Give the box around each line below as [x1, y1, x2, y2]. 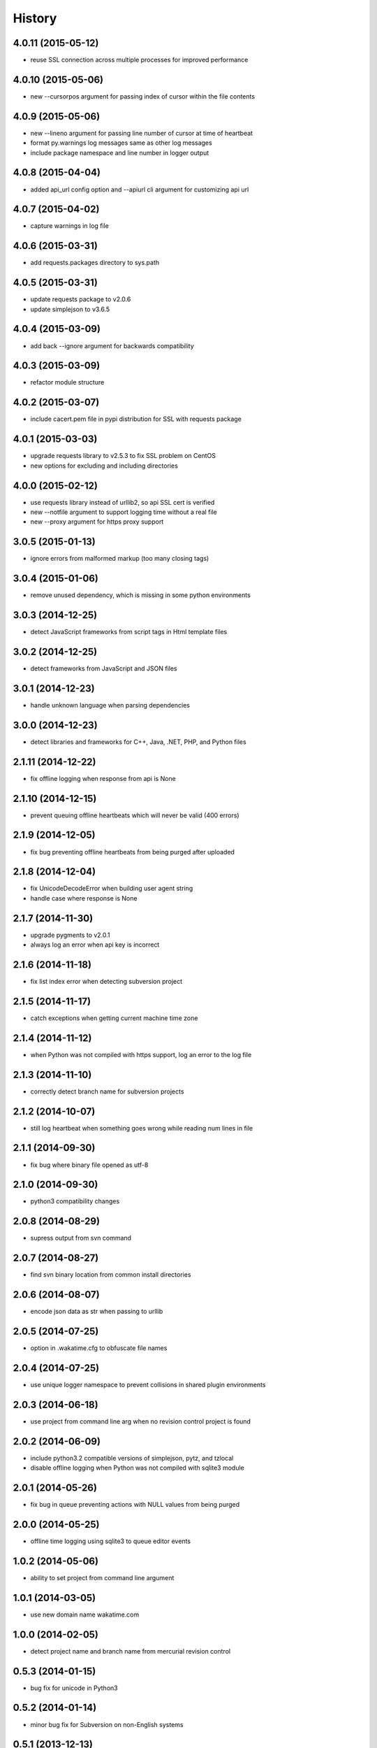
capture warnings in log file [30, 222, 110, 230]
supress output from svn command [30, 1234, 132, 1242]
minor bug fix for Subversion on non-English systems [30, 1720, 184, 1728]
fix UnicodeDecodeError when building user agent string [30, 884, 193, 893]
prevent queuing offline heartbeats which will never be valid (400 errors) [30, 811, 240, 819]
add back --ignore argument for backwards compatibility [30, 341, 195, 350]
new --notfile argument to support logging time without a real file [30, 508, 218, 516]
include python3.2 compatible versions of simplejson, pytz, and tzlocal [30, 1454, 234, 1462]
